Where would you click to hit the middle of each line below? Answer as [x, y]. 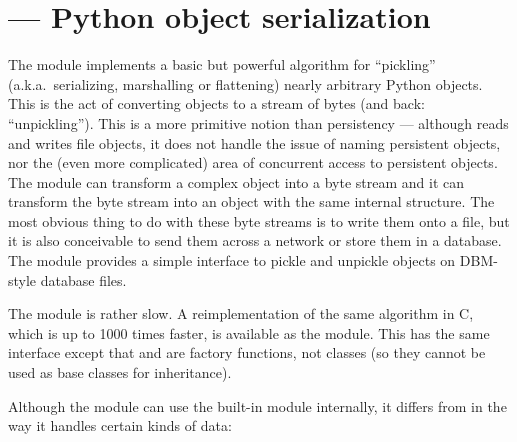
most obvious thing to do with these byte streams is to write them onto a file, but [259, 220]
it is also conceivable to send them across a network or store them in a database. [255, 240]
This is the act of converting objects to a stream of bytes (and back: [216, 103]
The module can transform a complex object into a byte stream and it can [236, 181]
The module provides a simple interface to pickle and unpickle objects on [232, 260]
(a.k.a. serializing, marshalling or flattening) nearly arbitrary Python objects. [245, 83]
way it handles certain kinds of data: [120, 425]
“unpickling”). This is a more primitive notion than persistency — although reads [258, 122]
